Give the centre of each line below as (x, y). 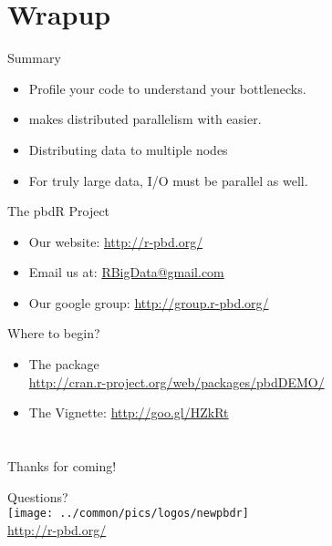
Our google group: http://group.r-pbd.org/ (149, 302)
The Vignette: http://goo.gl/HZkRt (129, 412)
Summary (34, 58)
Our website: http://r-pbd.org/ (116, 241)
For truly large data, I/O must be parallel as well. (168, 180)
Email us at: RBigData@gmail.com (126, 272)
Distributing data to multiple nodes (128, 149)
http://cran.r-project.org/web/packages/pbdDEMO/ (176, 381)
